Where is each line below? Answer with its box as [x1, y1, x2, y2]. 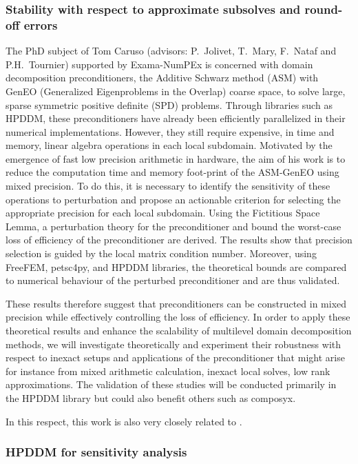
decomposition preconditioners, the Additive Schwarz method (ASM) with [6, 70, 319, 85]
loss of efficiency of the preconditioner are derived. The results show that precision [6, 232, 352, 247]
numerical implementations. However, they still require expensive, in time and [6, 124, 335, 139]
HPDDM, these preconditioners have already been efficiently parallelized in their [6, 111, 346, 125]
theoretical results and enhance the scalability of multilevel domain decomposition [6, 323, 352, 338]
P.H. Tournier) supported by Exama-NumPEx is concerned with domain [6, 57, 313, 71]
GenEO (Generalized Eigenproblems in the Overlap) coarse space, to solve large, [6, 83, 346, 98]
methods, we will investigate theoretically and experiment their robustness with [6, 336, 341, 351]
